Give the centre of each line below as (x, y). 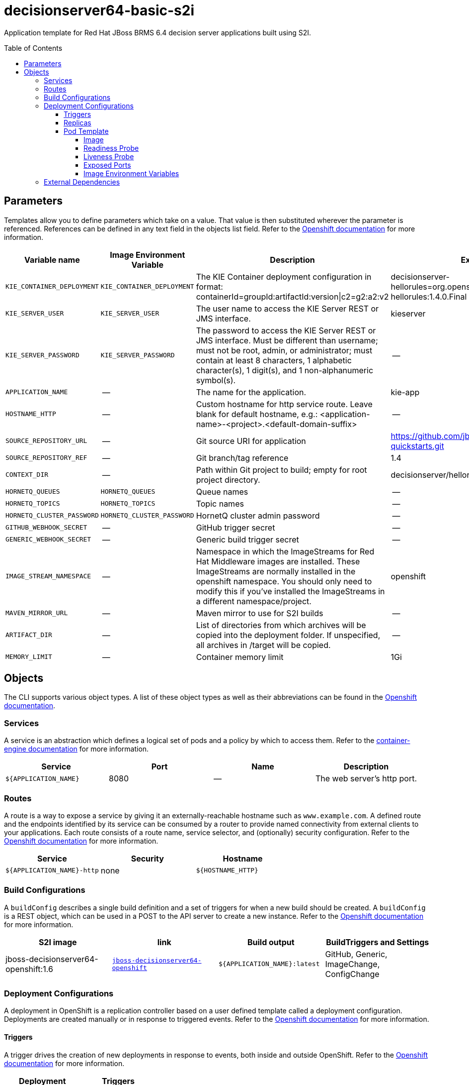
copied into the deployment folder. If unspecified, (288, 635)
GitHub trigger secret (235, 527)
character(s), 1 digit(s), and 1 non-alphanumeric (285, 370)
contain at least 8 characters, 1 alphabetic (274, 360)
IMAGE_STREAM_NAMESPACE (48, 576)
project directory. (228, 480)
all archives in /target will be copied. (263, 645)
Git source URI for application (251, 441)
